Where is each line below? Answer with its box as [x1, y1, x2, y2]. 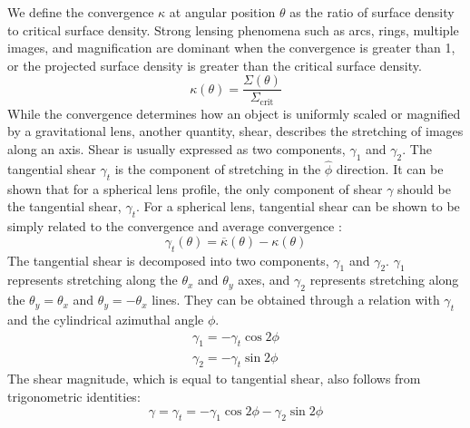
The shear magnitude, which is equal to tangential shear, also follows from [7, 369, 421, 388]
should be [397, 179, 451, 198]
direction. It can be [336, 160, 444, 179]
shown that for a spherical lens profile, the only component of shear [7, 179, 383, 198]
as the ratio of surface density [289, 3, 455, 21]
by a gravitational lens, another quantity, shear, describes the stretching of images [7, 122, 464, 141]
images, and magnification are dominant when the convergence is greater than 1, [7, 38, 455, 57]
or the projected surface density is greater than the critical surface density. [7, 55, 422, 74]
